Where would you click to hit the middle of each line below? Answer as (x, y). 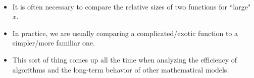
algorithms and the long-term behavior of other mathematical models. (121, 69)
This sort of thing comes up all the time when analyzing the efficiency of (125, 59)
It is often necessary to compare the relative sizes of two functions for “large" (132, 6)
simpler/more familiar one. (54, 43)
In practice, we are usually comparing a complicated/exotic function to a (125, 33)
